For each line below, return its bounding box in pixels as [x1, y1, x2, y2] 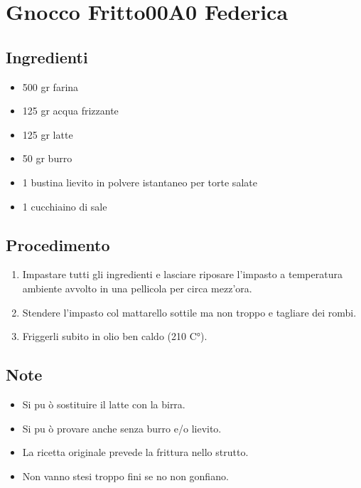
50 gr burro [22, 151, 72, 166]
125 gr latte [22, 127, 73, 142]
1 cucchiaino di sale [22, 198, 107, 213]
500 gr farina [22, 79, 79, 94]
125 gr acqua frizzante [22, 103, 119, 118]
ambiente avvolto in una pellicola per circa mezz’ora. [22, 280, 252, 295]
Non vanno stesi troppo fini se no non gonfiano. [22, 468, 229, 483]
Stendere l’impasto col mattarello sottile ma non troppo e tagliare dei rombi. [22, 304, 357, 319]
